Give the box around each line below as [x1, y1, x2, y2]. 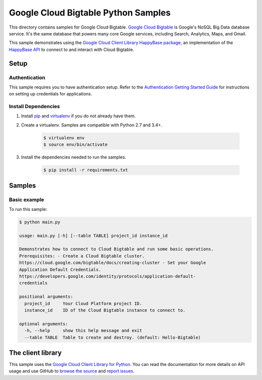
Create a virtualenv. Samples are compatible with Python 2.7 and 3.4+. [21, 122, 163, 128]
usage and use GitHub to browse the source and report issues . [9, 368, 134, 374]
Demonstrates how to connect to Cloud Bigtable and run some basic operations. [19, 246, 214, 252]
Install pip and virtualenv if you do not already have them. [21, 113, 136, 119]
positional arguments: [19, 294, 73, 300]
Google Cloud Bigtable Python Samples [9, 7, 171, 18]
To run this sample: [9, 206, 48, 212]
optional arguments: [19, 321, 68, 327]
